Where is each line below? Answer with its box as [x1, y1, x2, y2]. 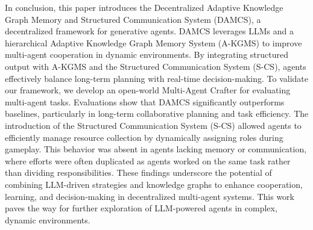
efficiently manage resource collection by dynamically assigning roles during [5, 131, 283, 143]
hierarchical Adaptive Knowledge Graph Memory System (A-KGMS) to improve [5, 36, 302, 49]
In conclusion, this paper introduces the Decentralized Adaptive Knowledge [5, 1, 283, 13]
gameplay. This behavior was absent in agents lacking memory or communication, [5, 143, 307, 155]
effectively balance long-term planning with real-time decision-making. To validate [5, 72, 308, 84]
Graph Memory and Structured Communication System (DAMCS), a [5, 13, 261, 25]
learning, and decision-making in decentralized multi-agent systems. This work [5, 190, 294, 202]
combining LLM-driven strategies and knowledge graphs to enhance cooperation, [5, 178, 303, 190]
